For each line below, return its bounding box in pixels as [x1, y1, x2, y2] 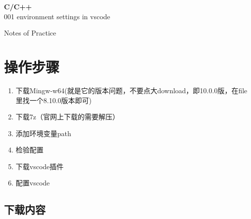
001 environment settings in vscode [4, 11, 110, 21]
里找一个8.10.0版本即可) [15, 95, 92, 105]
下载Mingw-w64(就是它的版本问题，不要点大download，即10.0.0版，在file [15, 85, 248, 95]
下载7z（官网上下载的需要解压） [15, 111, 120, 122]
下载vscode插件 [15, 161, 64, 171]
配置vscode [15, 178, 50, 188]
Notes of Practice [4, 28, 56, 38]
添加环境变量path [15, 128, 71, 138]
